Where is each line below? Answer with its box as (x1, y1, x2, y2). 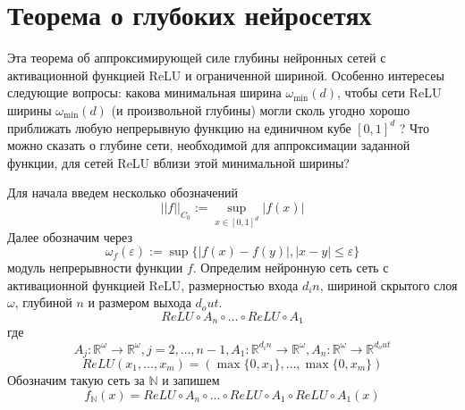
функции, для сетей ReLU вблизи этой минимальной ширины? (7, 153, 350, 172)
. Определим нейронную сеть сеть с (192, 258, 389, 277)
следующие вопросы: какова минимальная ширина (7, 83, 282, 102)
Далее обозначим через (7, 227, 132, 246)
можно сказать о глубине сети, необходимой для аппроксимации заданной (7, 136, 410, 155)
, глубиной (14, 293, 72, 312)
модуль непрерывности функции (7, 258, 183, 277)
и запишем (162, 371, 220, 389)
